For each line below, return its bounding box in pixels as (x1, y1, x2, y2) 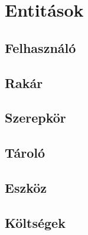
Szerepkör (5, 108, 66, 127)
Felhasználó (5, 38, 76, 57)
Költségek (5, 213, 66, 231)
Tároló (5, 143, 45, 162)
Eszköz (5, 178, 47, 196)
